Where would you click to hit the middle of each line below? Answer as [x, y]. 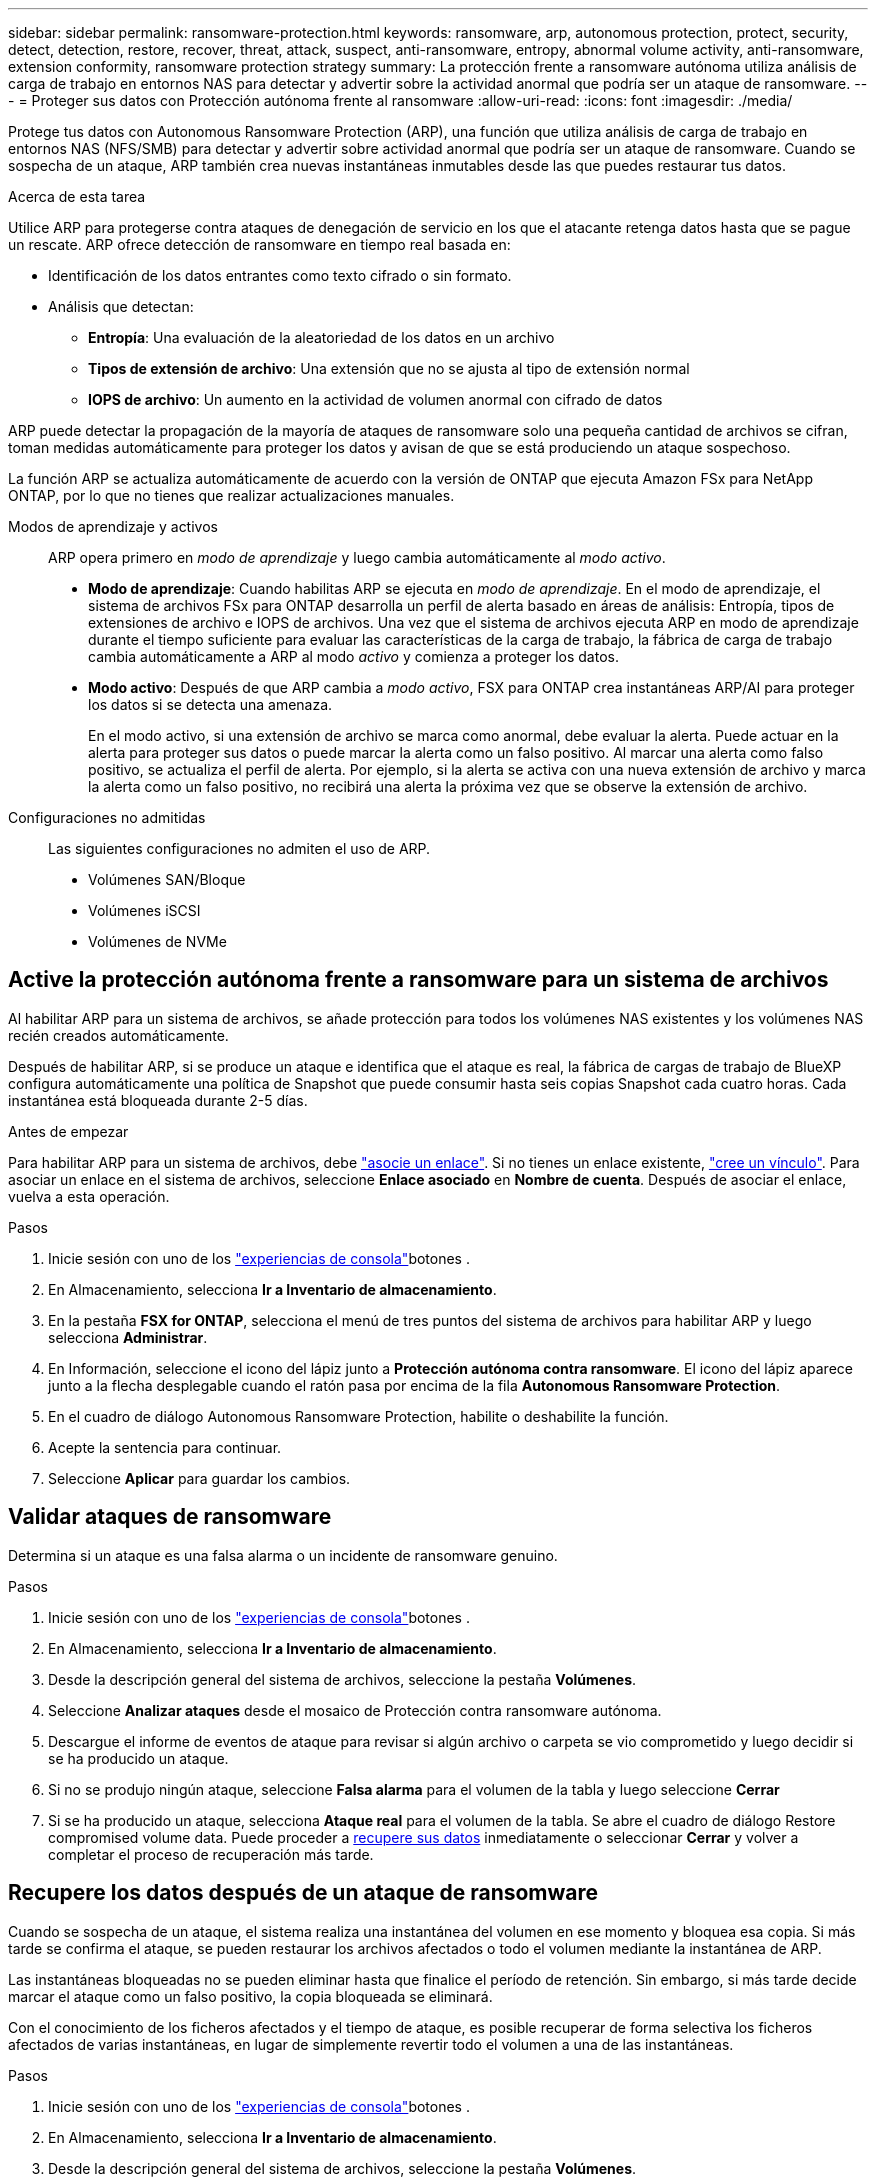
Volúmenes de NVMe [157, 941]
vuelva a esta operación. [89, 1196]
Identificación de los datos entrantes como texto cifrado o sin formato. [280, 275]
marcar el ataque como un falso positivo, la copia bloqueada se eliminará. [250, 1996]
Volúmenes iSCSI [144, 910]
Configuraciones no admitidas [107, 817]
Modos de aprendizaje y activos [113, 526]
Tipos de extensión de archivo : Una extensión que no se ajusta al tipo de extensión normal [389, 368]
